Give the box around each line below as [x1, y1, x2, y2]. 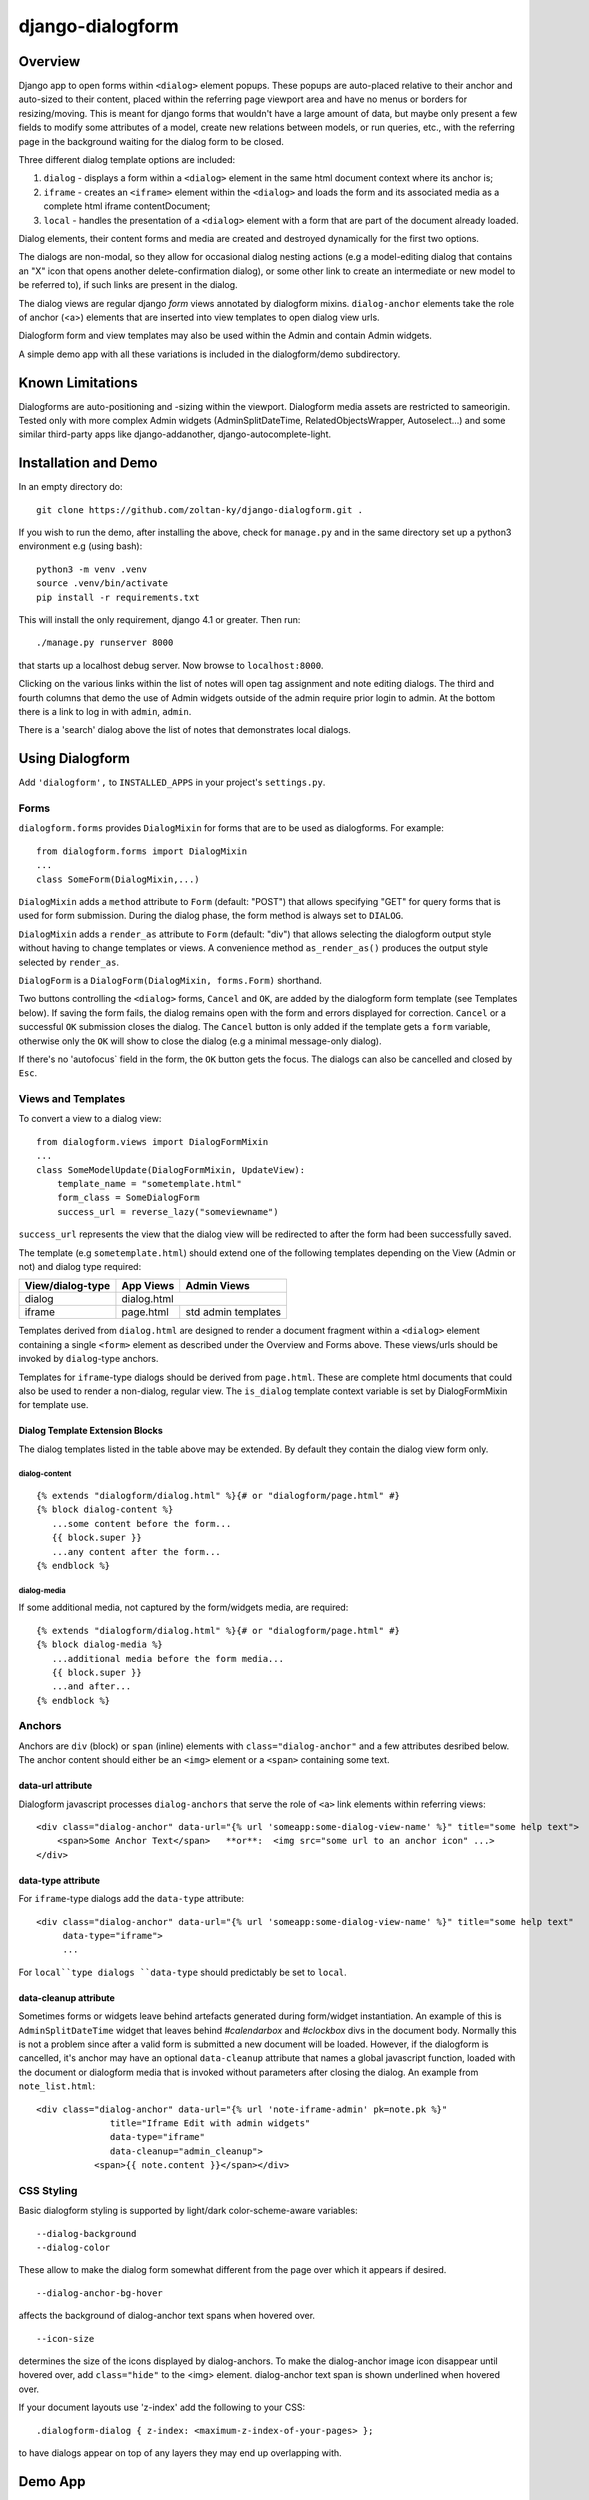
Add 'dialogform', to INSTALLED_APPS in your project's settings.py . [18, 776, 326, 789]
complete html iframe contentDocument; [43, 200, 211, 212]
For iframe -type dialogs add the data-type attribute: [18, 1893, 245, 1905]
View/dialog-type [24, 1279, 111, 1293]
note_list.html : [18, 2080, 96, 2092]
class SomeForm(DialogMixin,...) [36, 873, 200, 885]
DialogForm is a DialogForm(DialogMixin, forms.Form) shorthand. [18, 974, 322, 986]
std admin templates [185, 1305, 282, 1319]
